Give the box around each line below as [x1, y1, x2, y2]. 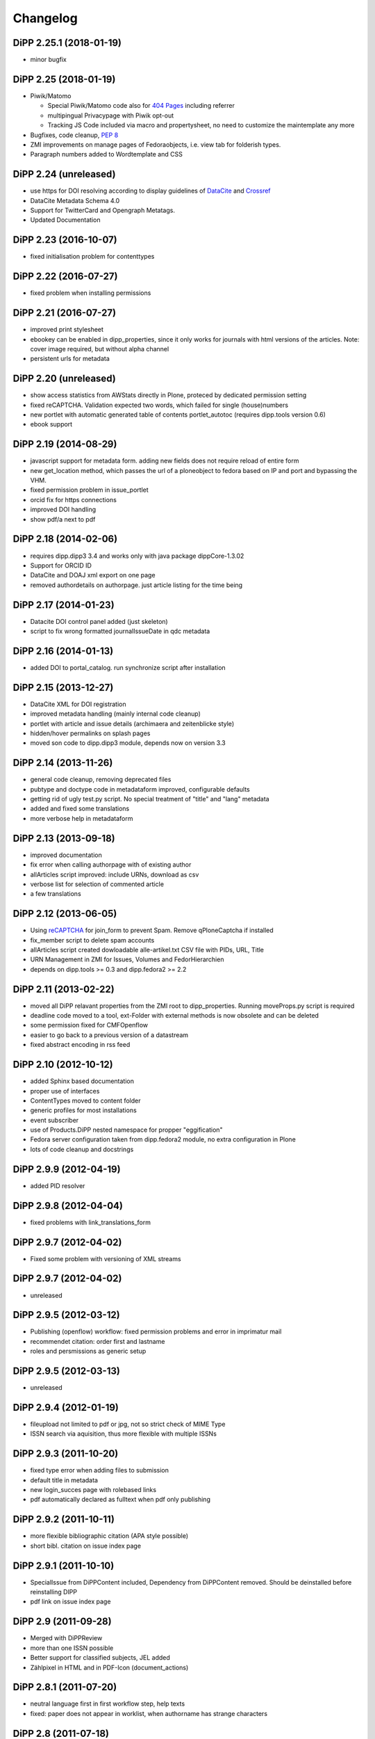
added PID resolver [30, 1181, 85, 1189]
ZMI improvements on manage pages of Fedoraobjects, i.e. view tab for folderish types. [30, 140, 281, 149]
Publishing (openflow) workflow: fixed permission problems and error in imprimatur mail [30, 1327, 282, 1336]
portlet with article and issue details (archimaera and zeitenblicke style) [30, 719, 235, 728]
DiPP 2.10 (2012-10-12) [12, 1059, 114, 1071]
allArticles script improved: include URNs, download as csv [30, 870, 199, 879]
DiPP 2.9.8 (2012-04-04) [12, 1200, 123, 1212]
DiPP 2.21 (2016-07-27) [12, 307, 117, 319]
